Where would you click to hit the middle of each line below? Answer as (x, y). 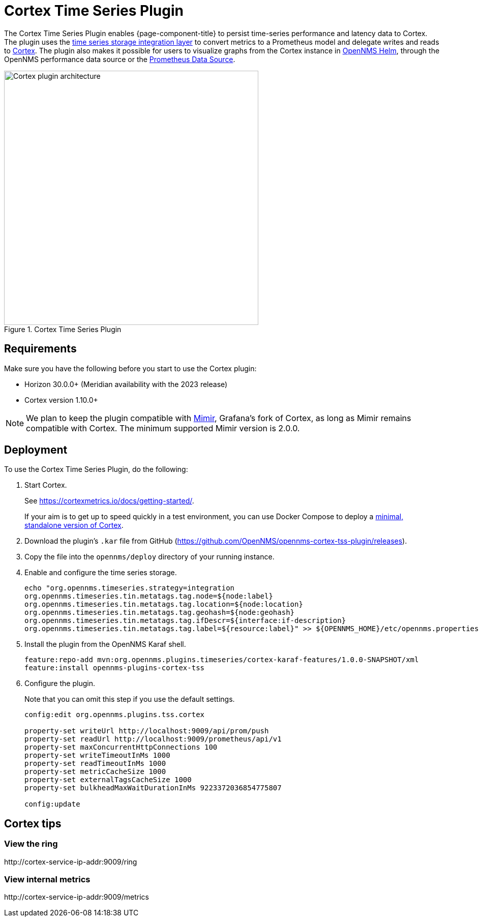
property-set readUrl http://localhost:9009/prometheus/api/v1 (153, 739)
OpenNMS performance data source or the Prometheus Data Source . (120, 59)
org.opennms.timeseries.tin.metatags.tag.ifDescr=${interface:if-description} (185, 621)
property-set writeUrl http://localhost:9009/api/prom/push (147, 731)
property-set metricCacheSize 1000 (95, 772)
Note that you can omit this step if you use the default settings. (130, 699)
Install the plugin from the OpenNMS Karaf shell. (105, 644)
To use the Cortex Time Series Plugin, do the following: (96, 469)
